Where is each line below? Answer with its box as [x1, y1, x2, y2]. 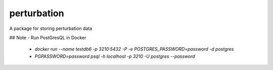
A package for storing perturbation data [9, 25, 93, 31]
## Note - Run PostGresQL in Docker [9, 34, 86, 41]
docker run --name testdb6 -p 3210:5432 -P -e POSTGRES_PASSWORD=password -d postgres [34, 46, 234, 52]
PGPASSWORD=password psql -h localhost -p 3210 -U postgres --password [34, 53, 196, 59]
